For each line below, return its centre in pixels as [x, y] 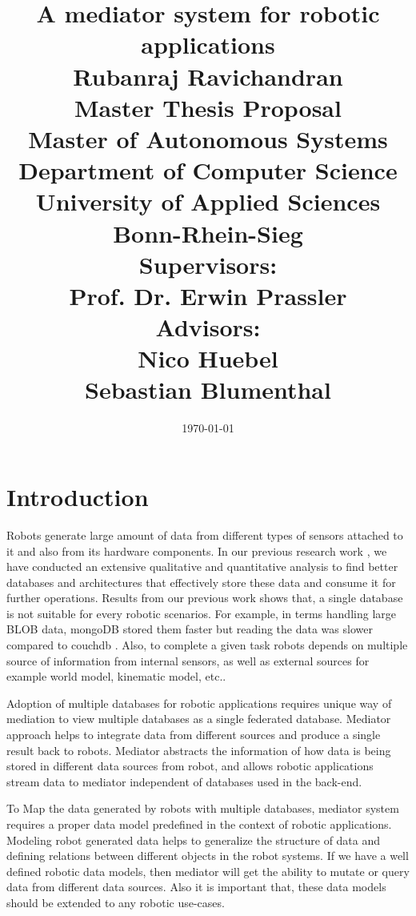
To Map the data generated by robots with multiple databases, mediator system [203, 808]
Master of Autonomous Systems [208, 138]
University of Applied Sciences [208, 201]
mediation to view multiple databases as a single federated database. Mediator [199, 719]
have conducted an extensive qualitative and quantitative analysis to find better [202, 566]
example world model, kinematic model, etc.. [116, 676]
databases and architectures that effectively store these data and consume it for [201, 582]
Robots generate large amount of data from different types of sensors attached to [205, 534]
